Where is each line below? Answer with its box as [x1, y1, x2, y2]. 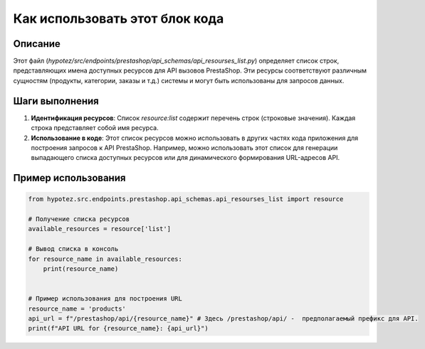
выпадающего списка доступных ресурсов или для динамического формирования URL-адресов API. [31, 154, 340, 162]
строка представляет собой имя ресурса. [31, 124, 159, 132]
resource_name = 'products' [28, 304, 126, 313]
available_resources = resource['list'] [28, 225, 171, 233]
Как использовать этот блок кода [13, 11, 224, 26]
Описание [13, 38, 61, 50]
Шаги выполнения [13, 95, 99, 107]
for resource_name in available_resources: [28, 254, 183, 263]
